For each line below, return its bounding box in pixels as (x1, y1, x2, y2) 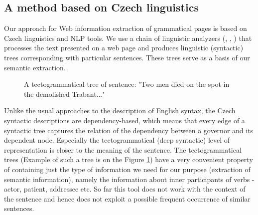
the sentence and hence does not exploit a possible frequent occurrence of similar (4, 193, 251, 204)
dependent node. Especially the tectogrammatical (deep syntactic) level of (4, 135, 230, 145)
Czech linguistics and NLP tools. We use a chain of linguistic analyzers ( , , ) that (4, 32, 252, 43)
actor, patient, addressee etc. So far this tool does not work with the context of (4, 184, 246, 194)
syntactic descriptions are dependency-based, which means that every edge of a (4, 115, 245, 125)
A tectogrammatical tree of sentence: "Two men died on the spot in (24, 79, 230, 89)
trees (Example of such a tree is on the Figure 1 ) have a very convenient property (4, 154, 253, 165)
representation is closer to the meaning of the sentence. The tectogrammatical (4, 144, 242, 155)
